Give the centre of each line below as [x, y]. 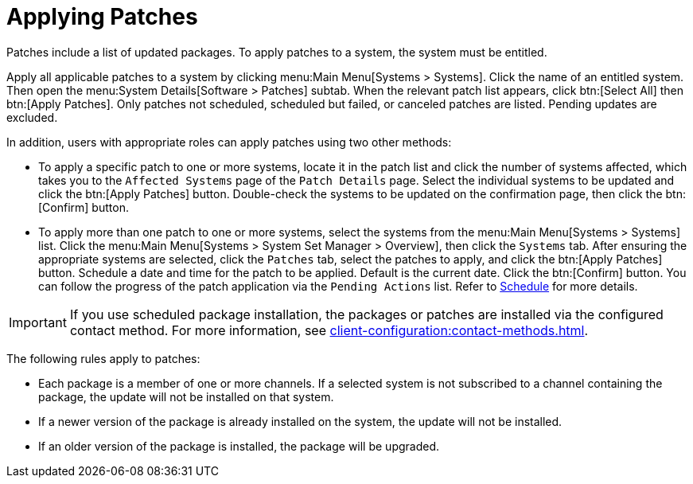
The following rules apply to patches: [103, 358]
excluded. [32, 117]
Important [38, 322]
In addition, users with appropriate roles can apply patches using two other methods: [229, 142]
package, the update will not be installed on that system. [186, 396]
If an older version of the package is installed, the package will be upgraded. [239, 446]
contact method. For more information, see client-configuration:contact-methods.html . [329, 330]
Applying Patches [102, 17]
